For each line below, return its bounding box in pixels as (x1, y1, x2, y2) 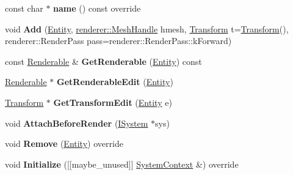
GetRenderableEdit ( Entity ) (57, 75, 173, 88)
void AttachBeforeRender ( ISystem (5, 116, 148, 129)
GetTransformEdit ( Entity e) (53, 95, 172, 108)
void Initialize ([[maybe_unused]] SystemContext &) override (5, 157, 239, 170)
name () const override (53, 2, 141, 14)
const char (5, 2, 43, 14)
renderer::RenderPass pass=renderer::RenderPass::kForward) (5, 34, 232, 47)
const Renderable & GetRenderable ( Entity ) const (5, 54, 202, 67)
